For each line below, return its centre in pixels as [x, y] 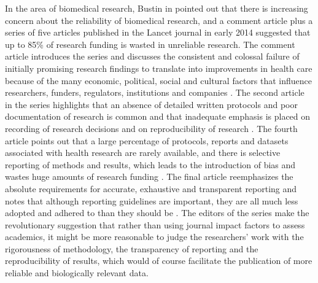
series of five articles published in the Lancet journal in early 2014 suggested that [158, 32]
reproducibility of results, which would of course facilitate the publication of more [159, 261]
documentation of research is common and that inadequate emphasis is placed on [158, 116]
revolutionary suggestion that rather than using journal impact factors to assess [155, 224]
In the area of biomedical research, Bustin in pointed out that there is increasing [157, 8]
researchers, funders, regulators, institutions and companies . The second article [155, 92]
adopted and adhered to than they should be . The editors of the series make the [157, 213]
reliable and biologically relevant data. [77, 273]
